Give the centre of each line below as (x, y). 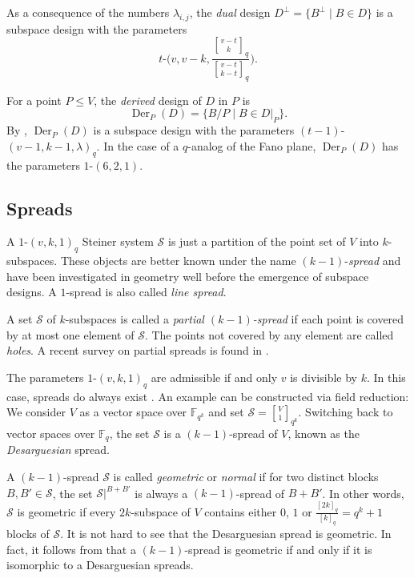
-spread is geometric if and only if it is (278, 549)
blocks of (28, 534)
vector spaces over (51, 433)
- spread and (373, 261)
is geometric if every (66, 511)
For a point (34, 100)
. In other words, (363, 493)
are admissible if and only (214, 377)
